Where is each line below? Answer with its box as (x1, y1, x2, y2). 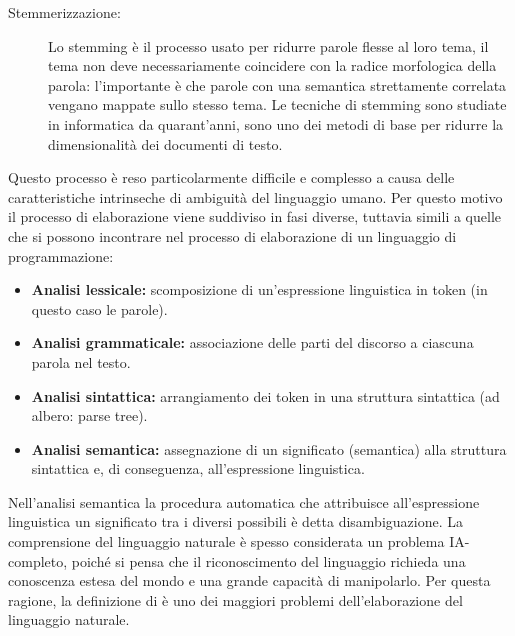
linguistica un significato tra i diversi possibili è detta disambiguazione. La (8, 511, 463, 532)
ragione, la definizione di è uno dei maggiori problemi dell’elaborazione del (8, 589, 463, 610)
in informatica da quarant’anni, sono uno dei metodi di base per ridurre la (48, 113, 504, 134)
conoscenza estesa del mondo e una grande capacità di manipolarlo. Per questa (8, 570, 491, 591)
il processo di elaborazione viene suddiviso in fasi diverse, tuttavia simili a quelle (8, 206, 501, 227)
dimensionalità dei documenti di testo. (48, 133, 283, 154)
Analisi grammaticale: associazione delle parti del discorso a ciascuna (31, 332, 474, 353)
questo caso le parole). (31, 298, 168, 319)
